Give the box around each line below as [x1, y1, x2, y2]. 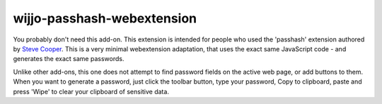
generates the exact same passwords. [13, 55, 125, 63]
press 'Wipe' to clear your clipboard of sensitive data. [13, 87, 170, 96]
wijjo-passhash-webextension [13, 11, 197, 26]
